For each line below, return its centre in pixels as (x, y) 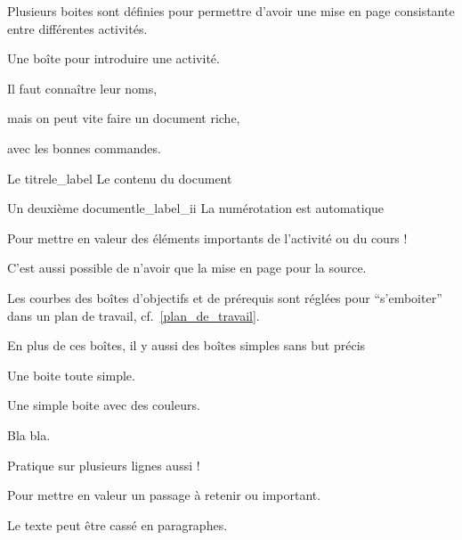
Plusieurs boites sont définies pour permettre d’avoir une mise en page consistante (231, 11)
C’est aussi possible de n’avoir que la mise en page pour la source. (187, 268)
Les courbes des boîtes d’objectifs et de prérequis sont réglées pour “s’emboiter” (225, 297)
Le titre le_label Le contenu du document (120, 178)
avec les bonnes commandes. (84, 147)
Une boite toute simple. (71, 375)
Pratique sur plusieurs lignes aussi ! (104, 465)
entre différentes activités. (77, 28)
